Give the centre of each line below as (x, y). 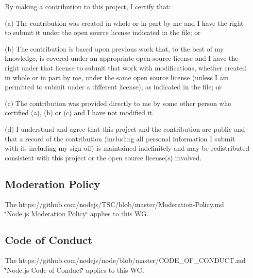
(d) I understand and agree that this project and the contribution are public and (125, 129)
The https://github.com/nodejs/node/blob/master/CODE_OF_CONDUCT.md (125, 260)
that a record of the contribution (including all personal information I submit (120, 138)
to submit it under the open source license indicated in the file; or (103, 32)
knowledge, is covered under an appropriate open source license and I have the (122, 58)
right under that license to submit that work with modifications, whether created (126, 67)
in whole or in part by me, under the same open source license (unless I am (117, 77)
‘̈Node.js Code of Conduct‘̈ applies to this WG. (75, 269)
